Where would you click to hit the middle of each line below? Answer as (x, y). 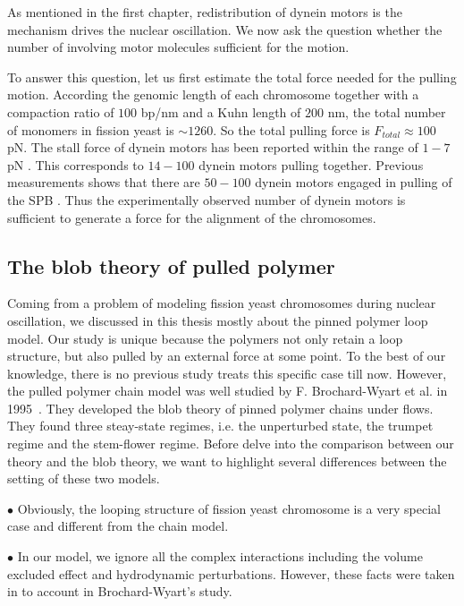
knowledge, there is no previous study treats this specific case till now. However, (227, 373)
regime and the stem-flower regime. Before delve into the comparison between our (231, 444)
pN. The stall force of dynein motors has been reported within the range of (213, 147)
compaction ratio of (61, 111)
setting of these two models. (84, 478)
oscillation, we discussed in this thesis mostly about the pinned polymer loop (218, 320)
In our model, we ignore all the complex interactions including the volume (220, 556)
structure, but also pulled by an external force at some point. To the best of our (227, 356)
